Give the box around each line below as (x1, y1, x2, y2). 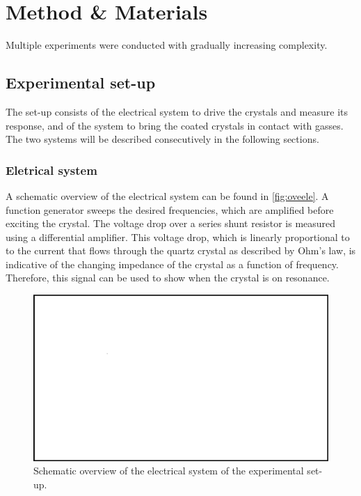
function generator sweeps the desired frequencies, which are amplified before (6, 202, 334, 217)
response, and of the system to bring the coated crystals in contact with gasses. (6, 118, 344, 132)
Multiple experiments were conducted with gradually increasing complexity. (6, 38, 328, 52)
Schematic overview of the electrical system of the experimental (33, 463, 304, 478)
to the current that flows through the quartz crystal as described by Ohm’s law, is (6, 243, 356, 258)
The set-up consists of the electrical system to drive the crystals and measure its (6, 104, 348, 118)
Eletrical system (6, 161, 97, 178)
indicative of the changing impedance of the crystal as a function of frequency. (6, 256, 339, 271)
